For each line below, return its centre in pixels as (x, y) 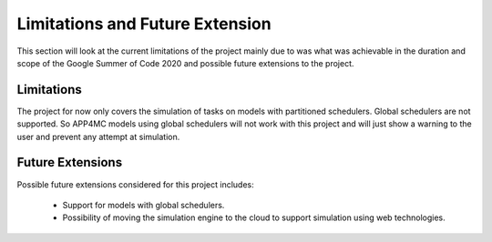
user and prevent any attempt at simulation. (98, 136)
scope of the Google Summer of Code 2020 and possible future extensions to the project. (185, 63)
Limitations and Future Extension (144, 24)
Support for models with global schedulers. (143, 205)
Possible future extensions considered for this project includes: (135, 184)
